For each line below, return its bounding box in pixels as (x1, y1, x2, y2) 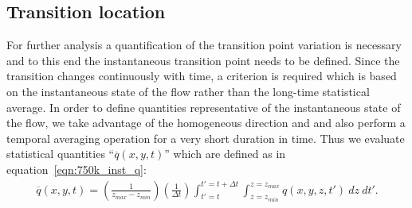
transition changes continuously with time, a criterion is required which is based (6, 67, 397, 84)
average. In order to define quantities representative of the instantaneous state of (6, 98, 401, 115)
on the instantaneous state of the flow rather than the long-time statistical (6, 83, 370, 99)
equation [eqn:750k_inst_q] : (6, 160, 147, 177)
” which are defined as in (164, 145, 286, 162)
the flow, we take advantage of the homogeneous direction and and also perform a (6, 114, 406, 131)
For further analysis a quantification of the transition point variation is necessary (6, 37, 402, 53)
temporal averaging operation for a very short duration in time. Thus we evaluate (6, 129, 405, 146)
